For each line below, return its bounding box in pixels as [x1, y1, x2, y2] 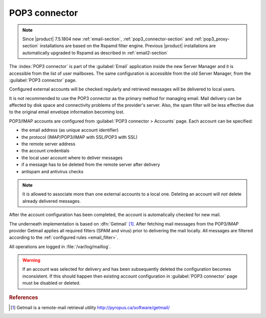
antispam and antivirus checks [21, 168, 84, 174]
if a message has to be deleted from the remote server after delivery [21, 161, 160, 167]
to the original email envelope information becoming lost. [9, 109, 125, 115]
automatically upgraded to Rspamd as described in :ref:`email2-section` [22, 50, 168, 56]
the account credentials [21, 148, 70, 154]
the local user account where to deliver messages [21, 155, 123, 160]
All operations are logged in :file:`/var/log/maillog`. [9, 244, 111, 250]
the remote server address [21, 141, 76, 147]
